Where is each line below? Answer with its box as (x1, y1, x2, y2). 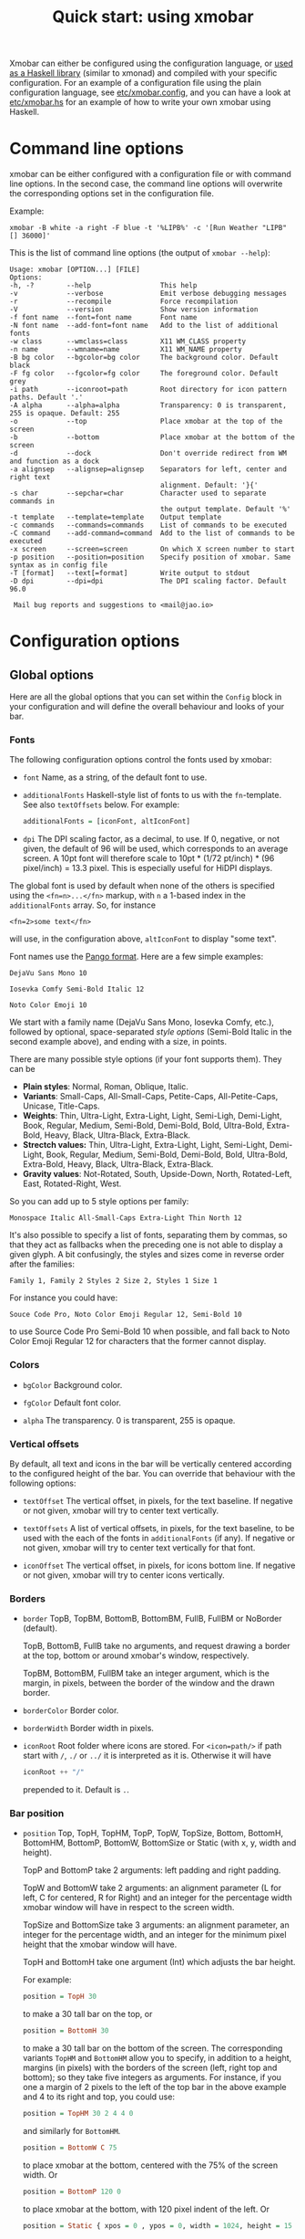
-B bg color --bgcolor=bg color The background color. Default (9, 353, 280, 363)
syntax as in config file (9, 561, 107, 570)
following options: (9, 1477, 76, 1488)
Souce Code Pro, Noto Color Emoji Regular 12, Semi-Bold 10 (9, 1310, 243, 1319)
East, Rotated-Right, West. (22, 1178, 122, 1189)
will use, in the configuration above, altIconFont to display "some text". (9, 933, 278, 944)
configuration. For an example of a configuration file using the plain (9, 78, 262, 89)
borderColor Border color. (22, 1705, 119, 1716)
